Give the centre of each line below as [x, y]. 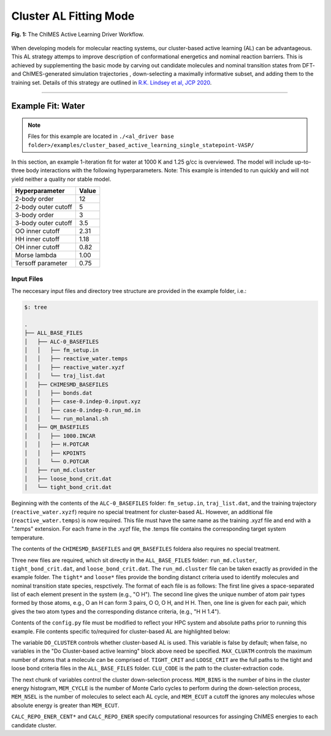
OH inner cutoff [37, 247]
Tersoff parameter [41, 264]
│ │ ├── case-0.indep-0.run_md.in [82, 410]
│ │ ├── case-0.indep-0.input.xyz [82, 402]
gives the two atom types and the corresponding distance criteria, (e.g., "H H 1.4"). [116, 611]
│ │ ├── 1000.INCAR [60, 436]
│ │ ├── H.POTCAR [57, 445]
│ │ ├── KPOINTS [55, 453]
